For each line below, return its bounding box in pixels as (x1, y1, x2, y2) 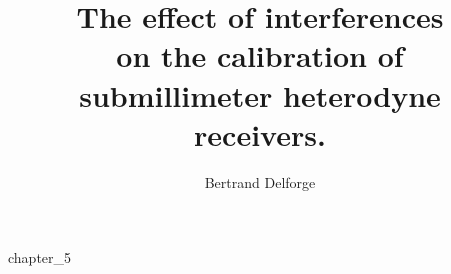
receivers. (194, 113, 326, 154)
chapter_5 (8, 247, 72, 268)
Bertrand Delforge (204, 171, 316, 192)
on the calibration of (116, 35, 404, 76)
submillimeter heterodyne (79, 74, 441, 115)
